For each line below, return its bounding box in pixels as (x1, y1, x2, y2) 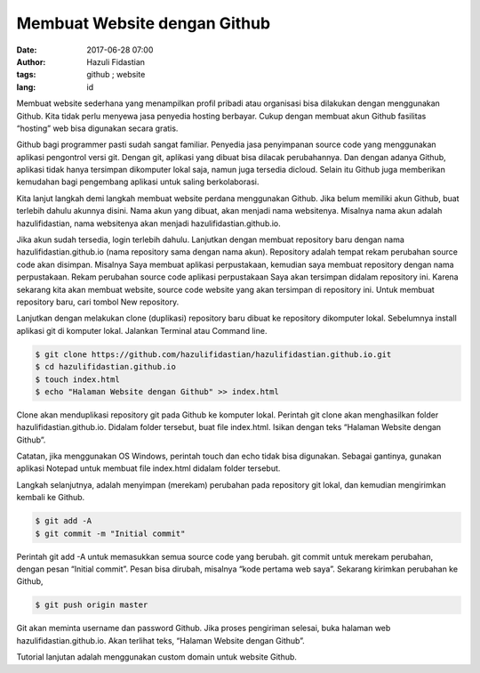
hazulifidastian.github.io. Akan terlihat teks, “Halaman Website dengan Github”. (16, 635, 306, 645)
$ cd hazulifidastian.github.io (35, 361, 177, 372)
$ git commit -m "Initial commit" (35, 528, 186, 539)
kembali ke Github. (16, 492, 85, 503)
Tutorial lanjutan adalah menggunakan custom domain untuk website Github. (16, 652, 298, 662)
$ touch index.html (35, 374, 120, 385)
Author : (16, 56, 46, 67)
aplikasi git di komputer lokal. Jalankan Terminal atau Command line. (16, 325, 268, 336)
